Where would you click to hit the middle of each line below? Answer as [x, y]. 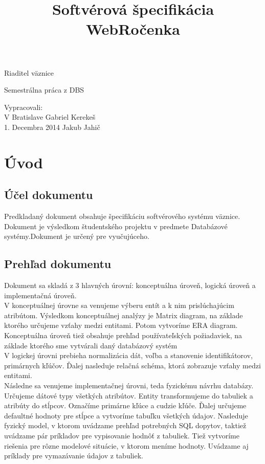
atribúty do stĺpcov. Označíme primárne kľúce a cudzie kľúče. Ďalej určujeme [125, 405]
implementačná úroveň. [40, 295]
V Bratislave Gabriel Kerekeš [50, 117]
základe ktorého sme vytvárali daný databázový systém [91, 345]
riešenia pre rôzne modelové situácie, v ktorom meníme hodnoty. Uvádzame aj [126, 445]
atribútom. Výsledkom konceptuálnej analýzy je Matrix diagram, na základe [124, 315]
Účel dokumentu [49, 195]
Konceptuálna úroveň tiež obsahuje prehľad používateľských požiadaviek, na [123, 335]
